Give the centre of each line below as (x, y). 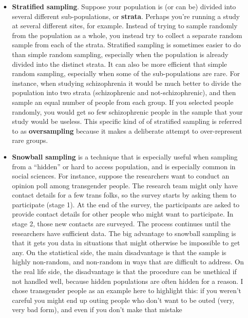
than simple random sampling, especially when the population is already (120, 54)
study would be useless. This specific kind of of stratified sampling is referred (127, 121)
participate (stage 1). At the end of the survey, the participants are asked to (126, 204)
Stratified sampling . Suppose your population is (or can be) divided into (124, 6)
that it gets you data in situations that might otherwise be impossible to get (126, 243)
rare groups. (30, 140)
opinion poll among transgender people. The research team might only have (125, 185)
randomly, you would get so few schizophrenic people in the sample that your (127, 111)
